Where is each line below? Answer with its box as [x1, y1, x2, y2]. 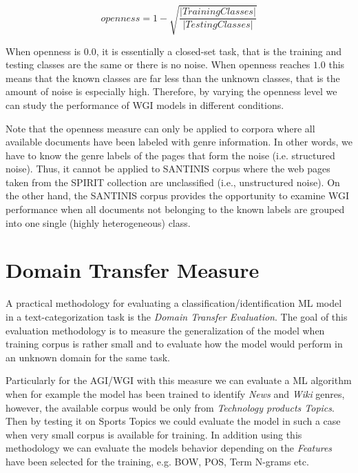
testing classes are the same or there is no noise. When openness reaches [6, 57, 310, 72]
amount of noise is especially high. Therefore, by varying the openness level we [6, 84, 337, 99]
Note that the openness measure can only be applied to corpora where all [6, 121, 315, 135]
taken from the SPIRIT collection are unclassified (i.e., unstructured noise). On [6, 174, 340, 189]
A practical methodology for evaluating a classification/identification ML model [6, 296, 342, 310]
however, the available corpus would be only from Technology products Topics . [6, 400, 335, 414]
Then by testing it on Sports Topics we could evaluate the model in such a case [6, 414, 341, 428]
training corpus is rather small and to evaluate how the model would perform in [6, 336, 343, 351]
